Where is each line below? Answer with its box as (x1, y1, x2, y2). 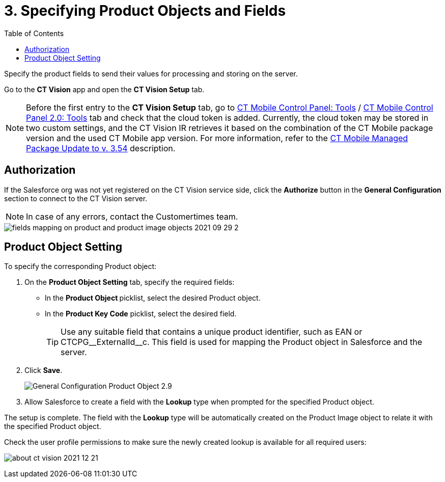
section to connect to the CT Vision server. (4, 194, 148, 203)
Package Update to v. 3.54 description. (26, 143, 176, 153)
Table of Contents (4, 29, 64, 38)
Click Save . (24, 366, 63, 375)
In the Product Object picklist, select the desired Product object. (45, 293, 261, 303)
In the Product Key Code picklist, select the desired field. (45, 309, 237, 318)
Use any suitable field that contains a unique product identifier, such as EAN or (61, 327, 363, 337)
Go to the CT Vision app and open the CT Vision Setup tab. (4, 85, 205, 94)
